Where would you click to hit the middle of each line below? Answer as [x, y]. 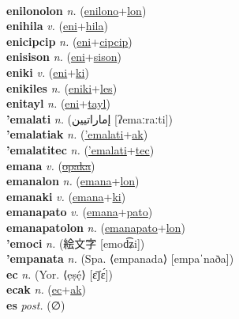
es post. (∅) [36, 304]
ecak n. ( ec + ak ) [47, 289]
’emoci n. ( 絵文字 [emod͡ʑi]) [76, 243]
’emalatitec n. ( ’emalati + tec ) [80, 149]
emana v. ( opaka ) [51, 165]
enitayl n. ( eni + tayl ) [58, 103]
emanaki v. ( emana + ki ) [66, 196]
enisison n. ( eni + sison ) [64, 57]
